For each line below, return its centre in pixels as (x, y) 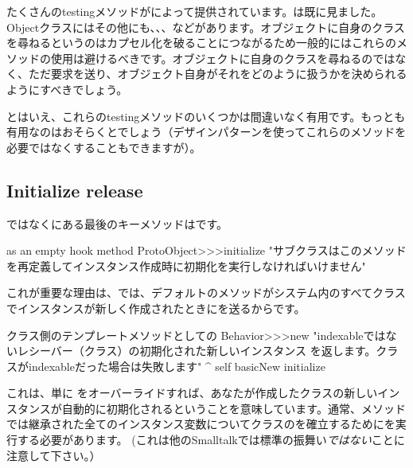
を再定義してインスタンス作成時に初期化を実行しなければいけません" (186, 265)
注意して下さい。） (54, 455)
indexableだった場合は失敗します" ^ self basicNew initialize (177, 366)
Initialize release (75, 190)
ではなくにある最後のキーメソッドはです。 (117, 223)
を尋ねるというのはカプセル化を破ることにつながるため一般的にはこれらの (201, 43)
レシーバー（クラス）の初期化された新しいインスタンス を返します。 (197, 351)
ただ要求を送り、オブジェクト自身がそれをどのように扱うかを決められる (218, 74)
